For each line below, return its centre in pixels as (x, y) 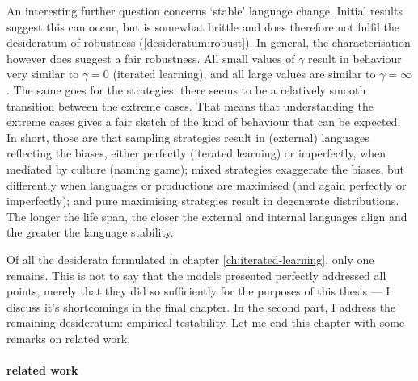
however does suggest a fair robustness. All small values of (151, 58)
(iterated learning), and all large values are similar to (244, 74)
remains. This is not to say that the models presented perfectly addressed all (196, 275)
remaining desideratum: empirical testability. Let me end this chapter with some (206, 322)
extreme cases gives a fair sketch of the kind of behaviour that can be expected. (204, 121)
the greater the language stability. (90, 232)
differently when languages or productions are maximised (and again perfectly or (207, 184)
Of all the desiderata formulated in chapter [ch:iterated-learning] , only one (190, 259)
